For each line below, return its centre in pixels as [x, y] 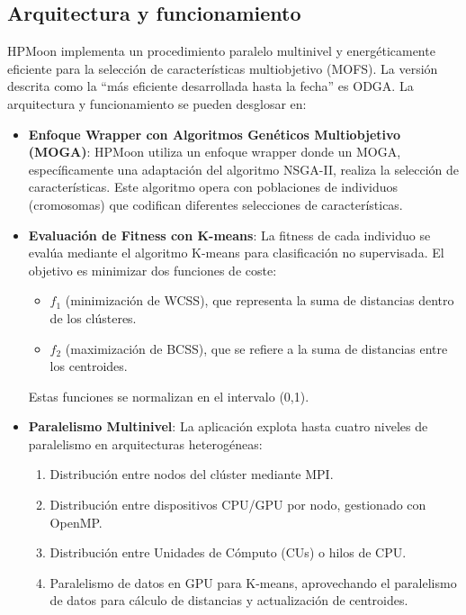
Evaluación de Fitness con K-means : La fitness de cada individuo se [229, 235]
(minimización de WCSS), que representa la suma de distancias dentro [260, 300]
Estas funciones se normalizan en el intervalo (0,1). [169, 396]
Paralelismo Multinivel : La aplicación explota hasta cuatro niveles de [228, 426]
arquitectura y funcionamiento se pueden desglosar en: [157, 103]
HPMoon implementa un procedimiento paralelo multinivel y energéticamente [221, 51]
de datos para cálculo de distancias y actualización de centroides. [229, 600]
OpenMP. [76, 522]
